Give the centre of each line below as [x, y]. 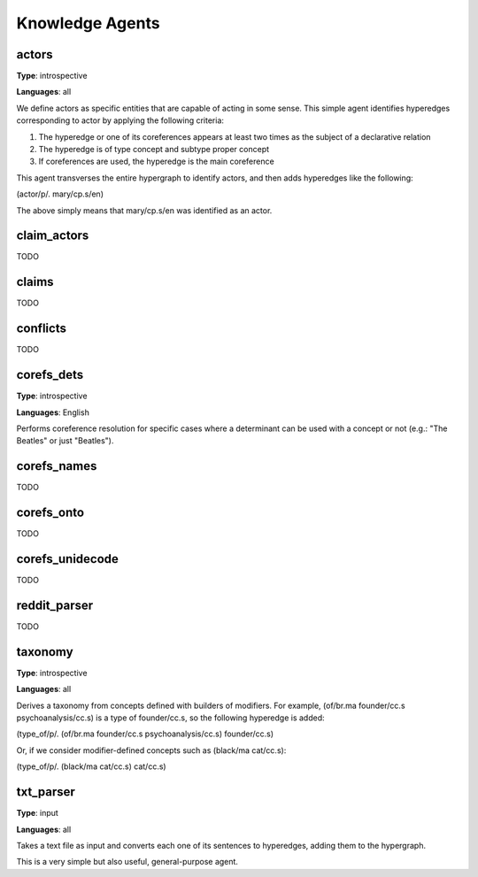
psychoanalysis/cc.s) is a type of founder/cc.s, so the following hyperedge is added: [170, 718]
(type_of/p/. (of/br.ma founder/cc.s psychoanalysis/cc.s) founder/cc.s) [145, 734]
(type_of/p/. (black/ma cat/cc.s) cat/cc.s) [92, 766]
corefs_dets [50, 375]
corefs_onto [50, 513]
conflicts [41, 329]
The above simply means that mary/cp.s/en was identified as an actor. [144, 210]
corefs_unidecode [68, 559]
